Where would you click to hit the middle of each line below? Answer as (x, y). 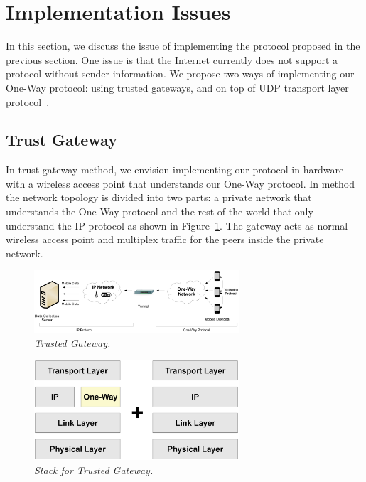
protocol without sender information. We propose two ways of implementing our (180, 74)
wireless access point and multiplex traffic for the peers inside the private (165, 239)
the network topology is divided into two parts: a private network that (159, 197)
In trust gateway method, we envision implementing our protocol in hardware (175, 170)
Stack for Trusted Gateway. (94, 470)
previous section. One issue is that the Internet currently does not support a (172, 59)
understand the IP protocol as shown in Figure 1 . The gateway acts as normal (177, 225)
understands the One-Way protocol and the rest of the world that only (160, 211)
